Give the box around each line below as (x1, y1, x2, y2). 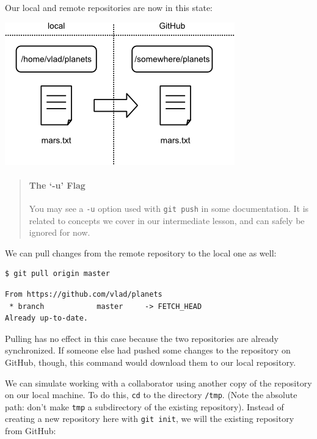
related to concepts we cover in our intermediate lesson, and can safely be (29, 214, 305, 227)
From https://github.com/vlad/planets (5, 290, 162, 299)
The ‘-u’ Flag (29, 178, 86, 191)
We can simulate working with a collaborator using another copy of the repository (5, 376, 312, 389)
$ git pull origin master (5, 269, 110, 278)
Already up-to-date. (5, 314, 89, 323)
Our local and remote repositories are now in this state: (5, 1, 213, 13)
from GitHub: (5, 424, 56, 437)
